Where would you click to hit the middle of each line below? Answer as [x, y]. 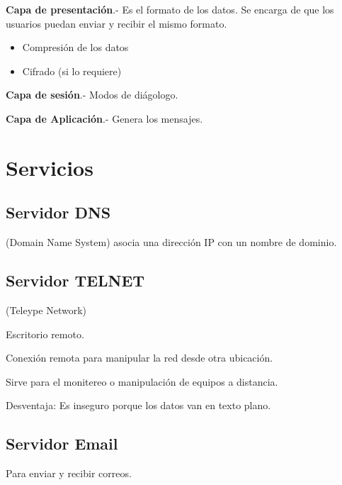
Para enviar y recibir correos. [69, 473]
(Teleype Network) [46, 310]
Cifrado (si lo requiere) [72, 71]
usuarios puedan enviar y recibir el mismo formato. [116, 23]
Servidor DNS [58, 212]
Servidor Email [62, 444]
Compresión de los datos [75, 47]
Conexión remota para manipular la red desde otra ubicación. [139, 358]
